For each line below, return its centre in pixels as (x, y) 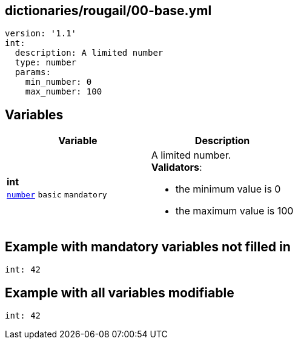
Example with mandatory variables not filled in (148, 246)
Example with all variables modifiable (120, 293)
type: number (46, 63)
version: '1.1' (41, 34)
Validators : (177, 167)
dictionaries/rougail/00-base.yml (108, 11)
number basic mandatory (57, 195)
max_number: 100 (64, 92)
